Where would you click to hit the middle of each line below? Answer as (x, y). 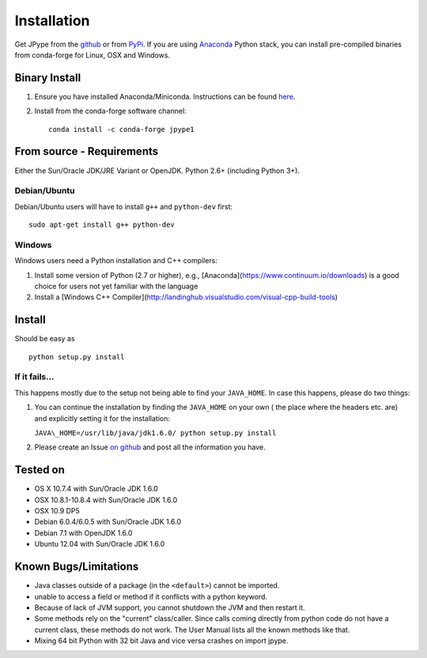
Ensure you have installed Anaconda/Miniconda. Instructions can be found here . (165, 96)
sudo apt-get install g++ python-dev (102, 225)
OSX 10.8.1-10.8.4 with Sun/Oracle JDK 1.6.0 (106, 500)
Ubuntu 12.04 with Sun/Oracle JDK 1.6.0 (100, 544)
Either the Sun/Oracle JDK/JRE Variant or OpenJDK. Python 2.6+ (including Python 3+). (157, 171)
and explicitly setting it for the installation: (102, 418)
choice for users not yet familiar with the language (116, 286)
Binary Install (48, 78)
